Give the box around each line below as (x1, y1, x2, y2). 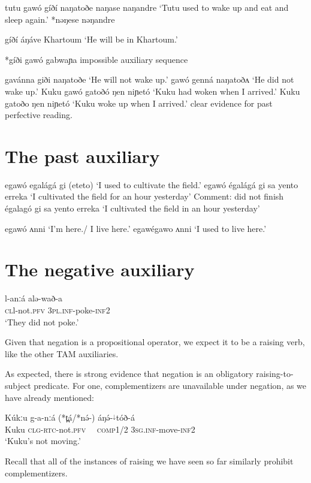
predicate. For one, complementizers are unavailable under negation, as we (34, 379, 307, 391)
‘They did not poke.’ (5, 315, 79, 328)
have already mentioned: (5, 391, 94, 403)
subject (5, 379, 31, 391)
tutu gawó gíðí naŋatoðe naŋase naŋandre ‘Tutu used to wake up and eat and (5, 1, 289, 13)
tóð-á (116, 411, 135, 424)
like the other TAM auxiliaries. (5, 347, 119, 360)
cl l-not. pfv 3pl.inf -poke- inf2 (5, 303, 110, 316)
